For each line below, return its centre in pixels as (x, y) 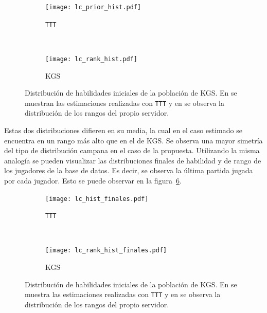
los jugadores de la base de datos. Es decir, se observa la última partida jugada (129, 170)
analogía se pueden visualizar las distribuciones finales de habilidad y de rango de (133, 160)
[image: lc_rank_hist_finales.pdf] (106, 251)
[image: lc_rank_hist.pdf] (91, 59)
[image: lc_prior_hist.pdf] (93, 7)
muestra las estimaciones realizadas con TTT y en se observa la (123, 294)
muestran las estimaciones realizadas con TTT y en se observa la (125, 103)
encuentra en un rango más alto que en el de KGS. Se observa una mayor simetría (133, 140)
